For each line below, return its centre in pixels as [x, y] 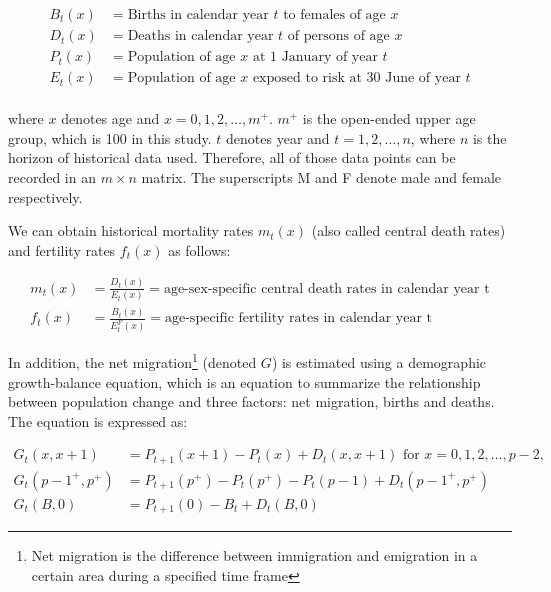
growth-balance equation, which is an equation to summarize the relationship [244, 381]
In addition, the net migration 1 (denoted [132, 360]
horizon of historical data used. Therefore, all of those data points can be [232, 157]
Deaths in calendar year [200, 36]
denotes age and [110, 118]
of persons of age [338, 36]
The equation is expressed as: [98, 420]
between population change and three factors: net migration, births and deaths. [251, 401]
